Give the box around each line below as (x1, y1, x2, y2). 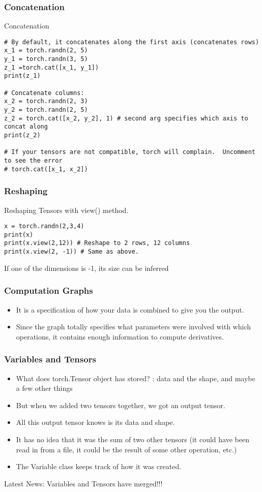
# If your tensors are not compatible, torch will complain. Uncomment (4, 148, 255, 156)
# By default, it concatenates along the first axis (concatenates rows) (4, 38, 259, 46)
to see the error (4, 157, 63, 164)
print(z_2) (4, 132, 41, 139)
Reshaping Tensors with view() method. (4, 204, 129, 215)
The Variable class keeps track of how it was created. (16, 461, 182, 472)
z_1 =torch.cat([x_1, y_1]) (4, 64, 99, 71)
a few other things (16, 383, 73, 393)
